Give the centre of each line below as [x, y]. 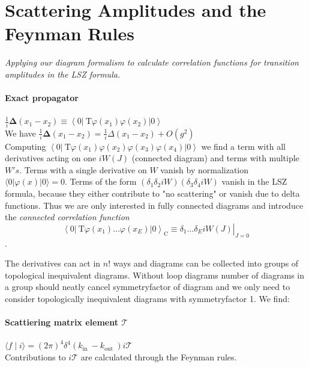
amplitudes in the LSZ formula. [63, 74]
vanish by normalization [205, 169]
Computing [25, 146]
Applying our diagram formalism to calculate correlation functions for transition [152, 62]
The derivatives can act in [53, 263]
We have [20, 133]
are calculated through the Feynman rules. [159, 356]
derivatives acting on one [51, 158]
